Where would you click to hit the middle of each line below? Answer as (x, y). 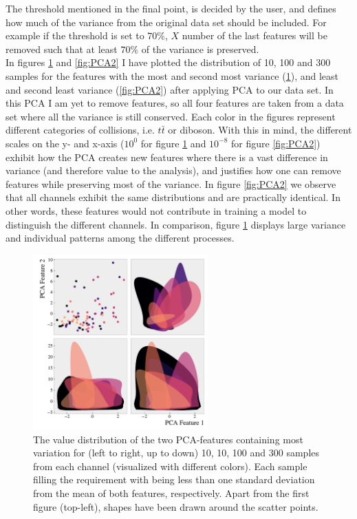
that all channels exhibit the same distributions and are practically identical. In (173, 197)
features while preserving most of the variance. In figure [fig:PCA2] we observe (171, 183)
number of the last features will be (255, 35)
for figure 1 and (173, 143)
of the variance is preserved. (200, 49)
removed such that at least (62, 49)
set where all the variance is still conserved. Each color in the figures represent (171, 116)
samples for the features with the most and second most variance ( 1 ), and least (172, 75)
